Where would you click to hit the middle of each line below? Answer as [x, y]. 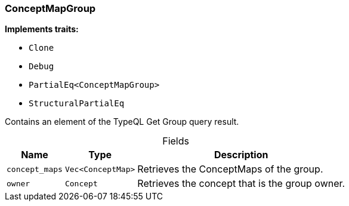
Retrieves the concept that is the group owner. [241, 184]
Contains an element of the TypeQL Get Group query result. [122, 122]
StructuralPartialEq [77, 104]
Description [241, 155]
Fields [176, 141]
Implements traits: [42, 29]
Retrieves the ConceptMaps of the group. [230, 169]
